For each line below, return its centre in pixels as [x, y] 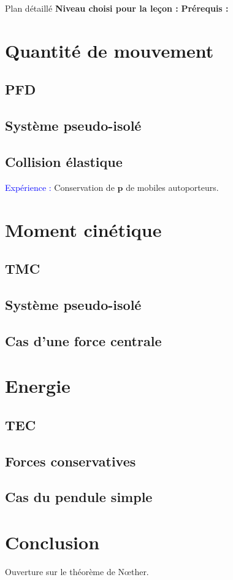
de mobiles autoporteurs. [172, 187]
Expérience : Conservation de [60, 187]
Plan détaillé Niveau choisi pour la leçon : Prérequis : [117, 8]
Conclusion [52, 542]
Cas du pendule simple [79, 497]
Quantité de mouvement [109, 50]
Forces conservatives [71, 461]
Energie [38, 386]
